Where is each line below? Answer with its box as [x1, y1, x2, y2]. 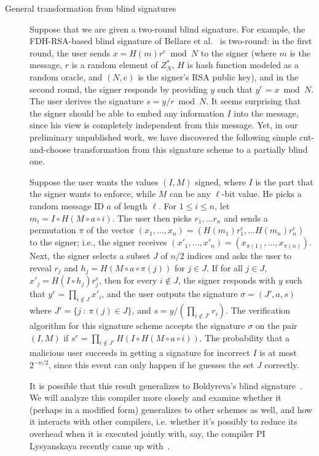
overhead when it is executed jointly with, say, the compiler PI [30, 427, 266, 440]
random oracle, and [30, 70, 103, 83]
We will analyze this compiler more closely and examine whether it [30, 391, 282, 404]
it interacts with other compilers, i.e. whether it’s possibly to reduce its [30, 415, 297, 428]
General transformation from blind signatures [5, 2, 176, 14]
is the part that [255, 175, 313, 188]
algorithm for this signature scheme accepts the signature [30, 319, 245, 332]
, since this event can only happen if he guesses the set [49, 358, 254, 371]
